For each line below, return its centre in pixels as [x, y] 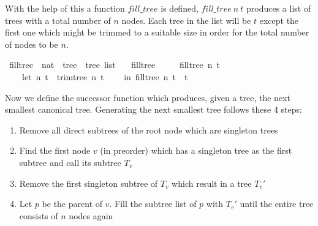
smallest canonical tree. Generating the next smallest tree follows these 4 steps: [153, 109]
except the [279, 20]
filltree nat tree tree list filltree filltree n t [115, 65]
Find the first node [55, 150]
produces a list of [279, 8]
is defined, [180, 8]
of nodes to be [32, 44]
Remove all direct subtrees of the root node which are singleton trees [149, 130]
